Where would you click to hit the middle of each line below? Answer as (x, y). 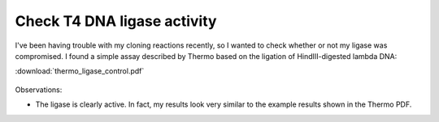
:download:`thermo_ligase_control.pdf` (80, 71)
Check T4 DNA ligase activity (116, 21)
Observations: (39, 90)
